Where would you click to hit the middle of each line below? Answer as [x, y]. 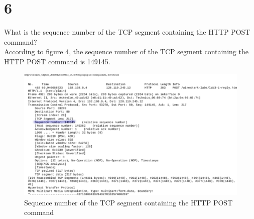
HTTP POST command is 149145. [57, 61]
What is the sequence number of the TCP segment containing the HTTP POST [127, 32]
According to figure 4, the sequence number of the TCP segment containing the [126, 51]
